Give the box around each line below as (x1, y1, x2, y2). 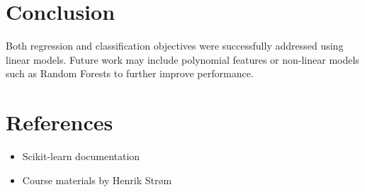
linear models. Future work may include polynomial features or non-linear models (6, 52, 359, 67)
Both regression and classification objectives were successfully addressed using (6, 38, 344, 53)
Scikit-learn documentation (22, 149, 140, 164)
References (6, 108, 113, 137)
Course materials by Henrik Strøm (22, 172, 172, 187)
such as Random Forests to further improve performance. (6, 66, 254, 81)
